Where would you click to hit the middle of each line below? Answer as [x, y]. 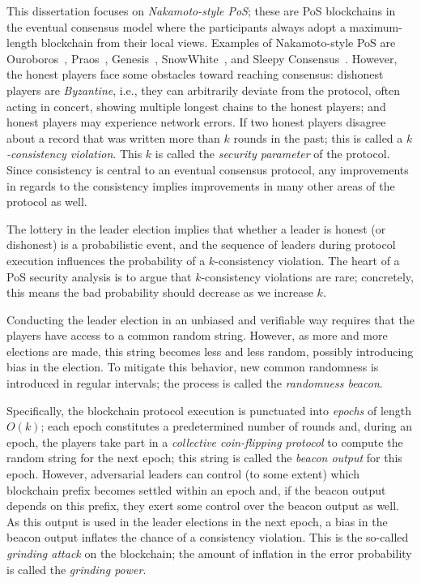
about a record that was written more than [113, 137]
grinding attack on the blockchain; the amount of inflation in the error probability [209, 553]
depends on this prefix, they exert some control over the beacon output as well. [203, 506]
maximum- [376, 26]
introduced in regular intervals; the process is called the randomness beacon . [195, 383]
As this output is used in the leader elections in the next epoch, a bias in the [197, 521]
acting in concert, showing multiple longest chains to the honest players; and [196, 106]
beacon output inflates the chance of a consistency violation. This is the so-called [208, 537]
